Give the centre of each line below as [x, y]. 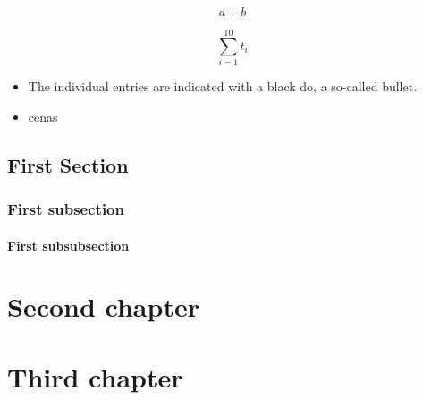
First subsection [66, 209]
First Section [68, 164]
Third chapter [95, 376]
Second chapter [103, 306]
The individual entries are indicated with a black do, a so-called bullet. [223, 86]
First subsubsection [68, 245]
